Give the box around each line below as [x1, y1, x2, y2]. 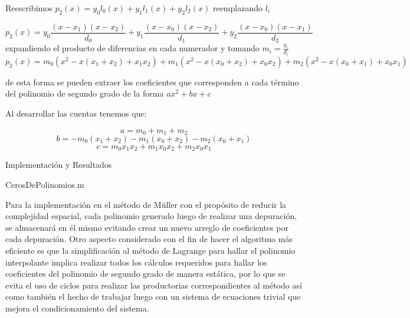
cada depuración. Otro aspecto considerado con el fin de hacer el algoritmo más [5, 233, 293, 245]
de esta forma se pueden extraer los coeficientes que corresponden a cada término [5, 75, 299, 88]
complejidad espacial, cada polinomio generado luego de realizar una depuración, [5, 210, 297, 222]
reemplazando [212, 2, 263, 14]
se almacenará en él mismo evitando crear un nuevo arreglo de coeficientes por [5, 221, 288, 233]
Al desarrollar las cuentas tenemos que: [5, 107, 147, 119]
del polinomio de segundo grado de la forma [5, 87, 164, 100]
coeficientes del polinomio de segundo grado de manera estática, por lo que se [5, 267, 286, 280]
